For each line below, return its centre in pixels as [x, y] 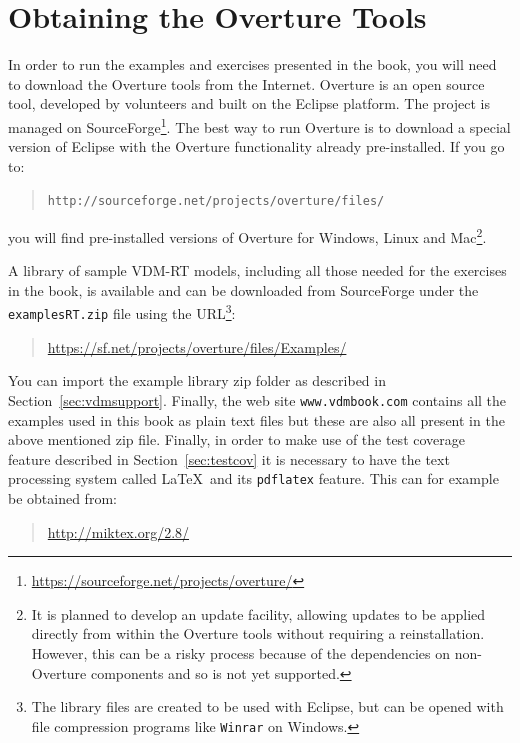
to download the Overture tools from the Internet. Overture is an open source [246, 83]
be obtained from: [62, 498]
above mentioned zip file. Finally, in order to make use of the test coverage [236, 439]
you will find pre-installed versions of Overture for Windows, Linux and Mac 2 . [247, 235]
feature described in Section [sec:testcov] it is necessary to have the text [229, 458]
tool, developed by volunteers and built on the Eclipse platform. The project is [249, 103]
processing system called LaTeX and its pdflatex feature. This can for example [253, 478]
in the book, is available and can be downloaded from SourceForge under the [243, 289]
